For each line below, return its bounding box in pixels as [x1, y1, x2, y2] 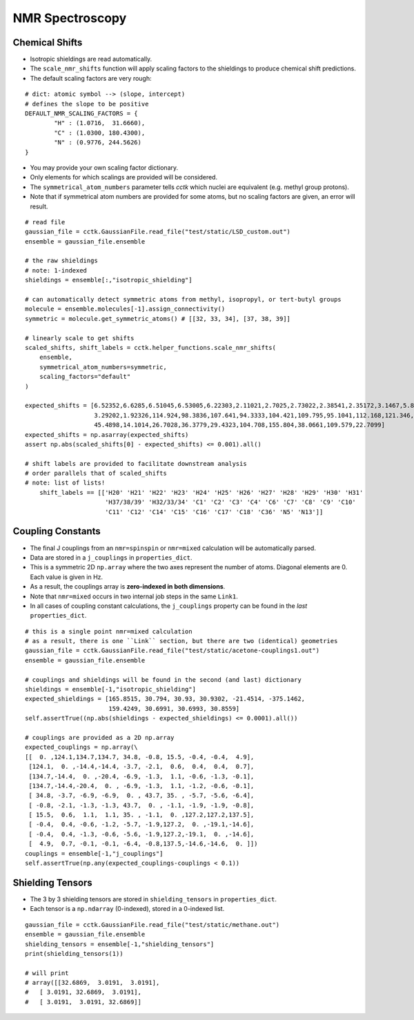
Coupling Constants [12, 525, 101, 538]
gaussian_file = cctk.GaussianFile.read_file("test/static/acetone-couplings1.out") [25, 647, 320, 655]
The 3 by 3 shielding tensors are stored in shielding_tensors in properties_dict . [30, 894, 277, 903]
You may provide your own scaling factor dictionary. [30, 163, 179, 172]
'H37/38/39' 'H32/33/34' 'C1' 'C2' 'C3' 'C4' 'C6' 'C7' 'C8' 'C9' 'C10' [104, 498, 357, 507]
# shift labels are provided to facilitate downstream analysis [25, 460, 248, 467]
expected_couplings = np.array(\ [25, 743, 138, 752]
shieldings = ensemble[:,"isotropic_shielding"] [25, 276, 193, 284]
